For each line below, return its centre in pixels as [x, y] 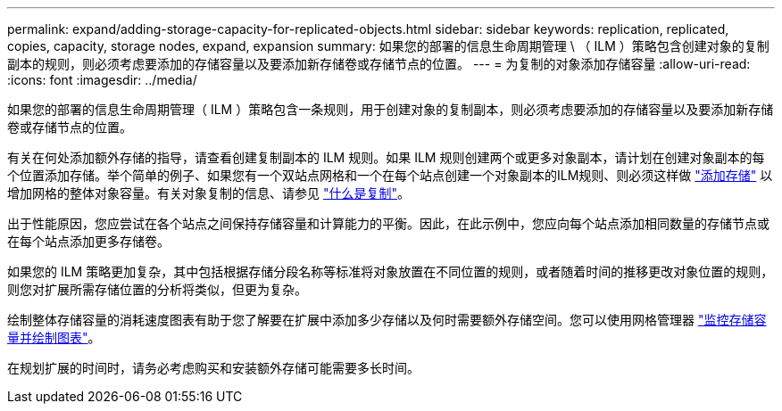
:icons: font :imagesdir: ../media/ [102, 80]
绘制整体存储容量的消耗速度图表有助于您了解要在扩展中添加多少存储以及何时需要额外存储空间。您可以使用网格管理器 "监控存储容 [387, 320]
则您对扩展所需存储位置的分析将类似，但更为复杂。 [157, 289]
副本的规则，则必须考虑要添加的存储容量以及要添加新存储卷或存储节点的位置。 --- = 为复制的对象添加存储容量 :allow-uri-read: [379, 64]
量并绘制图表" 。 [54, 337]
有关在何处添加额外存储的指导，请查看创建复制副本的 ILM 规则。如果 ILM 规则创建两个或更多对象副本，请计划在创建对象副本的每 [386, 157]
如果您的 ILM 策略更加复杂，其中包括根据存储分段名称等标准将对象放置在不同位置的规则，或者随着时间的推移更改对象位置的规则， [391, 271]
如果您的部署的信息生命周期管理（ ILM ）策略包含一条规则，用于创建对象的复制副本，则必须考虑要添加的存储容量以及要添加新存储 [391, 109]
